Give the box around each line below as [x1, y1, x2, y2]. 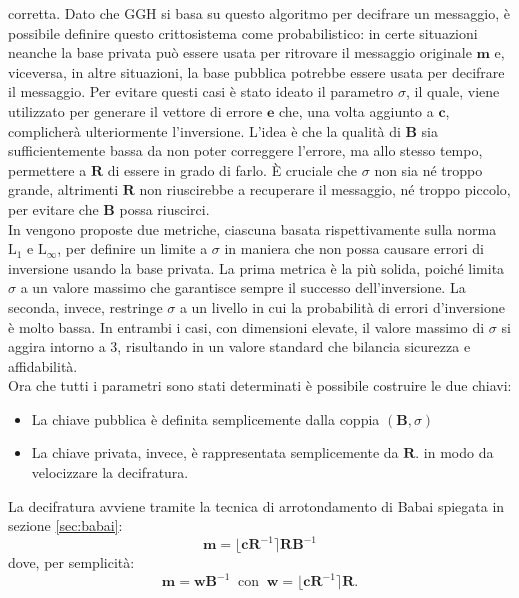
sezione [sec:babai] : [8, 515, 123, 536]
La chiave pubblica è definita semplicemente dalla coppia [31, 408, 380, 429]
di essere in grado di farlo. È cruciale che [107, 159, 358, 180]
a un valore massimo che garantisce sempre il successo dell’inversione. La [20, 277, 466, 298]
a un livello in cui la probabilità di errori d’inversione [179, 296, 505, 317]
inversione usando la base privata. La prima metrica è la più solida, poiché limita [8, 257, 505, 278]
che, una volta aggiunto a [278, 100, 434, 121]
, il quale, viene [405, 81, 500, 102]
